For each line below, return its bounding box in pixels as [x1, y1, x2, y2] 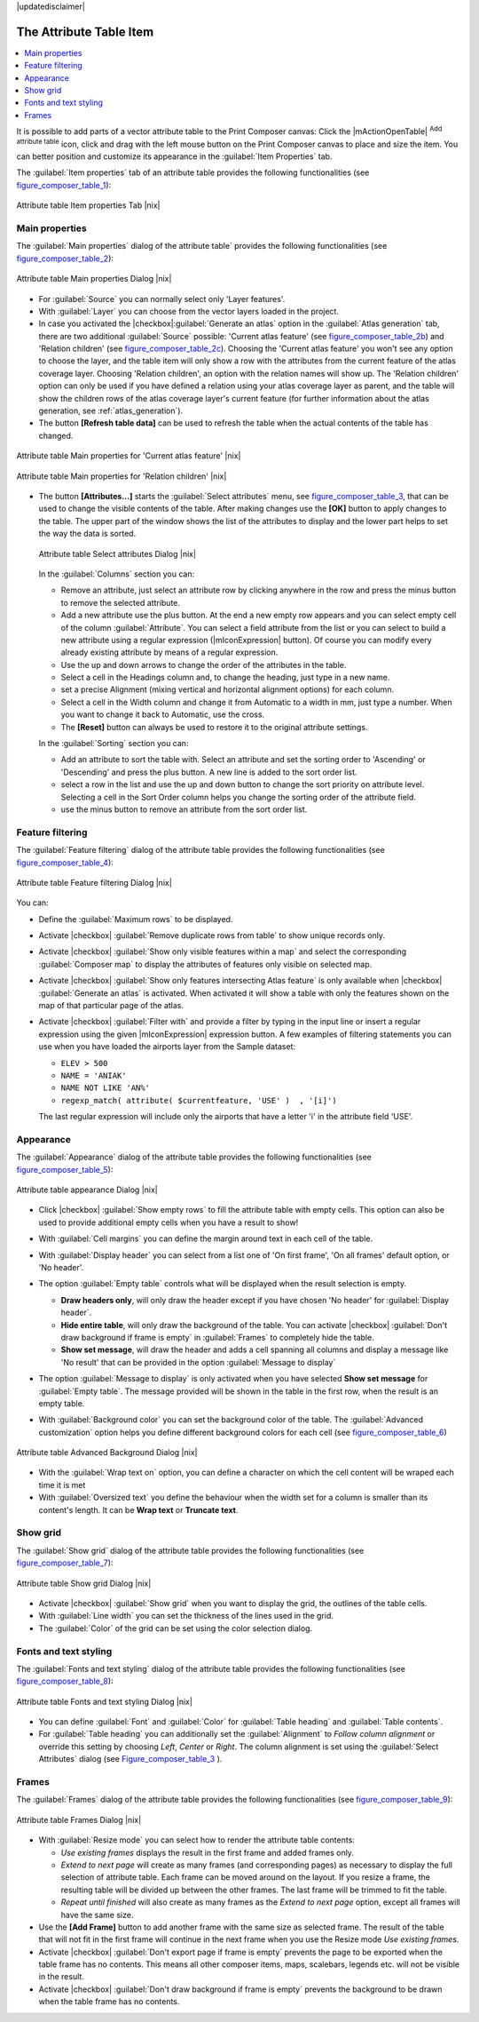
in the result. [38, 1971, 84, 1982]
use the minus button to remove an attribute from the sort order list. [60, 804, 308, 815]
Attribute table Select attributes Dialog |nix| [38, 548, 197, 559]
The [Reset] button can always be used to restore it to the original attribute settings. [60, 721, 368, 732]
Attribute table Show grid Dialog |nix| [16, 1578, 152, 1588]
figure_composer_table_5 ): [16, 1164, 114, 1174]
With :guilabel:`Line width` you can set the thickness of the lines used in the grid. [38, 1611, 334, 1621]
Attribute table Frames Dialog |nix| [16, 1814, 142, 1825]
